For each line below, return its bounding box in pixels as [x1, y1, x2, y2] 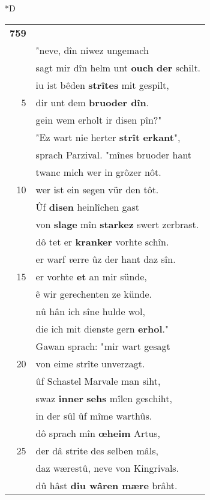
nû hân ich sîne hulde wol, [35, 304, 145, 318]
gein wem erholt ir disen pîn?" [35, 112, 162, 127]
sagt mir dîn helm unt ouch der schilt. [35, 60, 201, 74]
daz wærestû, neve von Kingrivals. [35, 460, 179, 475]
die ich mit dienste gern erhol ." [35, 321, 169, 336]
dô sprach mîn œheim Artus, [35, 426, 161, 440]
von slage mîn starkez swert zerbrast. [35, 217, 199, 231]
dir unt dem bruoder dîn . [35, 95, 149, 109]
